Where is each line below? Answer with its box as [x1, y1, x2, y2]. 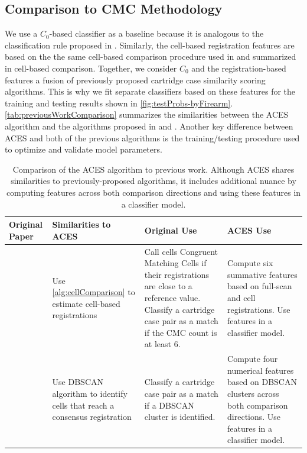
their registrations [144, 268, 210, 280]
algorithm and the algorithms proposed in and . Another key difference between [5, 119, 293, 132]
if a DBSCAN [144, 399, 194, 411]
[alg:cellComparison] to [52, 286, 135, 298]
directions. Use [227, 410, 281, 423]
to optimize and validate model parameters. [5, 143, 162, 156]
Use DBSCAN [52, 376, 103, 388]
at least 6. [144, 338, 181, 350]
